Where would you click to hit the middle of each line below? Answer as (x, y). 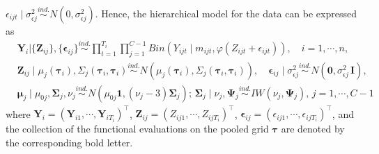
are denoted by (313, 129)
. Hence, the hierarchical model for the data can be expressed (226, 13)
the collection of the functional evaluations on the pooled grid (137, 129)
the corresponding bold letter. (69, 142)
